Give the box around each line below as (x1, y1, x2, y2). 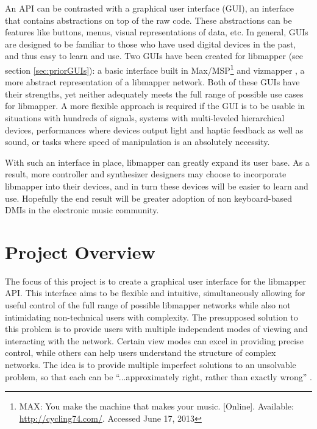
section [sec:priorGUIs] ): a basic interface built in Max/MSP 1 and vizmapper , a (5, 62, 305, 76)
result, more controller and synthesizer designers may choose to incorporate (5, 168, 287, 180)
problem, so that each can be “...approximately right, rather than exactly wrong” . (5, 370, 312, 383)
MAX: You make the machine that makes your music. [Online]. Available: (19, 400, 294, 413)
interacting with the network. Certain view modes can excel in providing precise (5, 334, 304, 347)
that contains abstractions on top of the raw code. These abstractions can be (5, 13, 292, 26)
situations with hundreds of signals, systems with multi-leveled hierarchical (5, 112, 285, 124)
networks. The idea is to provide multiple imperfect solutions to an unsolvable (5, 358, 296, 371)
